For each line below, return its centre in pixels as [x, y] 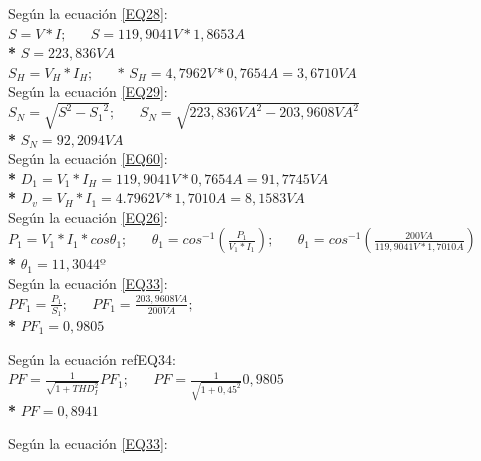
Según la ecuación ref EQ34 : [92, 358]
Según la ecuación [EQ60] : [88, 158]
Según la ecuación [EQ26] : [88, 216]
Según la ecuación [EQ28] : [88, 13]
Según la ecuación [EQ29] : [88, 91]
